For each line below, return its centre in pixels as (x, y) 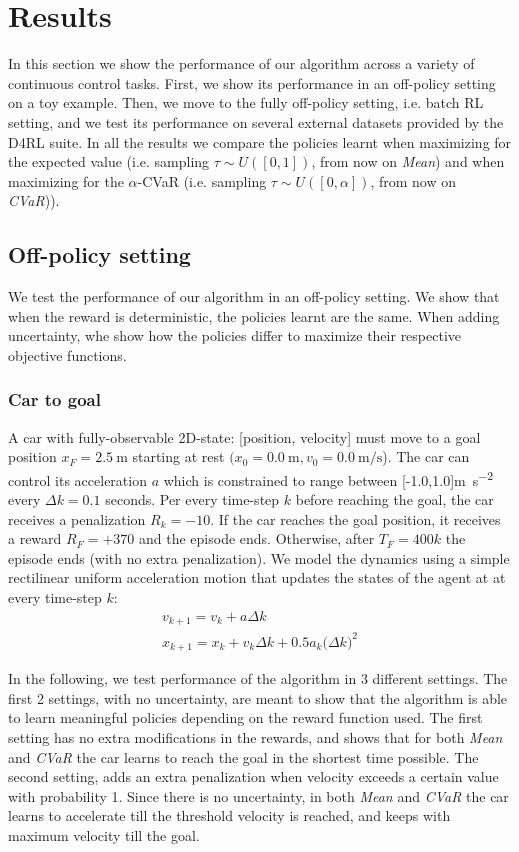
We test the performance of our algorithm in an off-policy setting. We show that (254, 296)
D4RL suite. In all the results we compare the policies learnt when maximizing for (260, 141)
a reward (35, 538)
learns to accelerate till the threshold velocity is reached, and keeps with (229, 815)
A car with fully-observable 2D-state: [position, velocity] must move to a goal (244, 436)
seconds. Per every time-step (192, 499)
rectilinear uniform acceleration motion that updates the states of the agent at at (257, 577)
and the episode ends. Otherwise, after (256, 538)
